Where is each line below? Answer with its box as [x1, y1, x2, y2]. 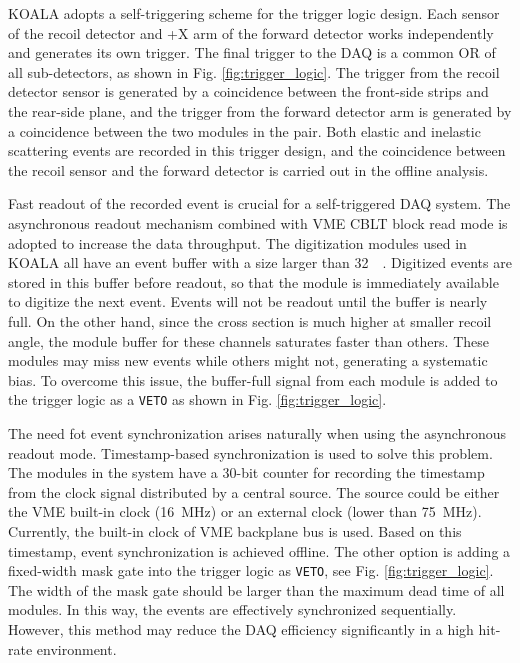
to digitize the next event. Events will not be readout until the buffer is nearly [8, 291, 488, 312]
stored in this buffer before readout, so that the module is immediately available [8, 271, 499, 292]
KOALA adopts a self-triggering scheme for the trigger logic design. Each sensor [8, 3, 500, 23]
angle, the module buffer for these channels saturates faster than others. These [8, 330, 489, 351]
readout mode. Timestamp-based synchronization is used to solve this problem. [8, 442, 493, 463]
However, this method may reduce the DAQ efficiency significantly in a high [8, 618, 474, 639]
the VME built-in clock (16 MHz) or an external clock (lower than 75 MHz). [8, 501, 482, 522]
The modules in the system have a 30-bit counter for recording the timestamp [8, 462, 485, 483]
